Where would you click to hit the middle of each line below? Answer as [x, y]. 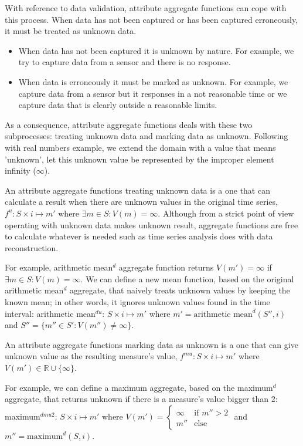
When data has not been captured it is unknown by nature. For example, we [156, 50]
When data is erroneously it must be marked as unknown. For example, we [153, 81]
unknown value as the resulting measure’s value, [91, 356]
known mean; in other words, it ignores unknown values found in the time [137, 302]
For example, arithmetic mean [59, 267]
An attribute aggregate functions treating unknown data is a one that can [137, 190]
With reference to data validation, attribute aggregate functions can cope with [146, 8]
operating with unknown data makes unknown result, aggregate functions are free [151, 224]
